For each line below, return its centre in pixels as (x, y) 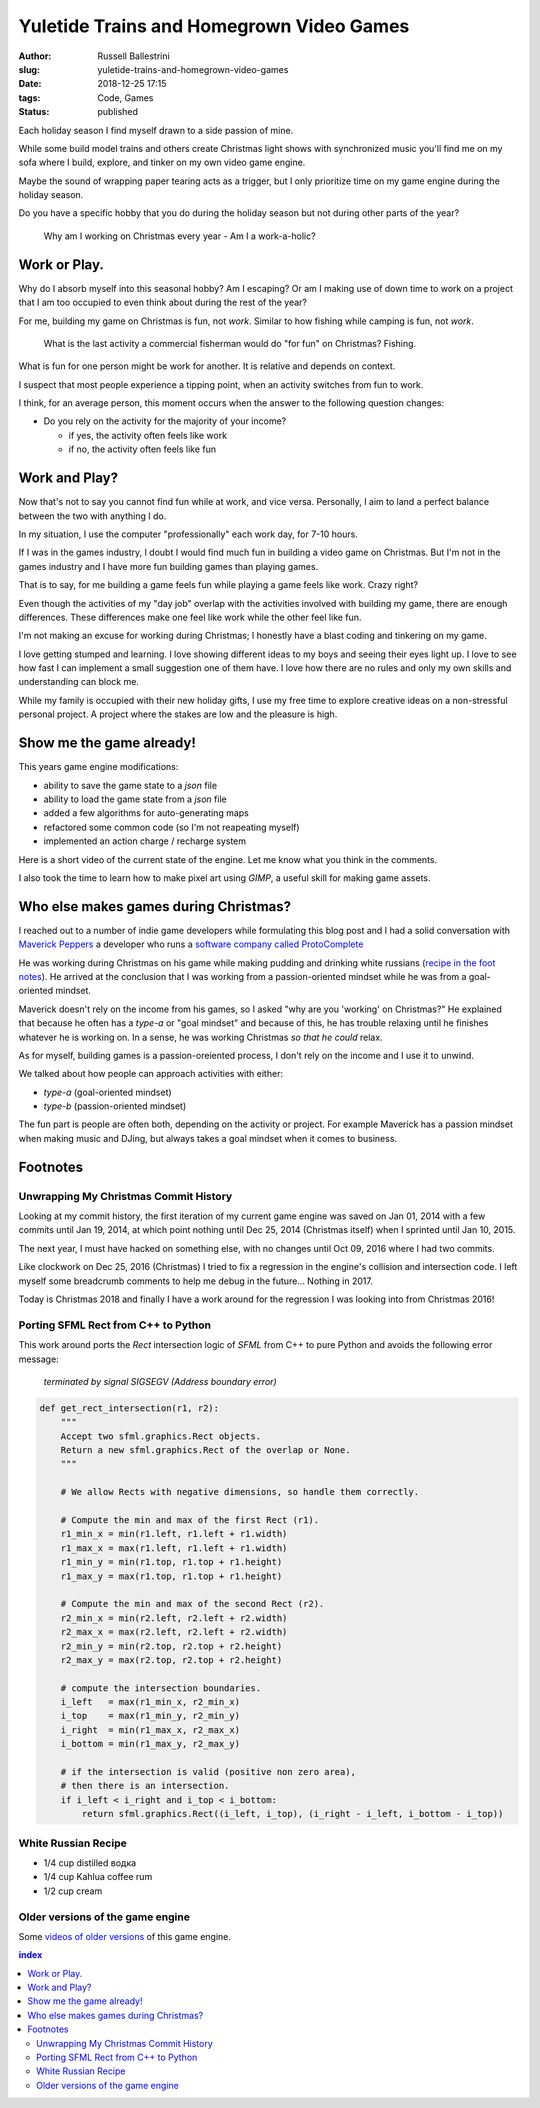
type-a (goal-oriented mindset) (107, 1092)
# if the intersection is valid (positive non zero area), (208, 1772)
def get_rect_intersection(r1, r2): (129, 1408)
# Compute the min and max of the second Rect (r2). (192, 1604)
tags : (29, 97)
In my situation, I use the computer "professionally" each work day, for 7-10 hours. (188, 534)
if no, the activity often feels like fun (142, 449)
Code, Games (125, 97)
